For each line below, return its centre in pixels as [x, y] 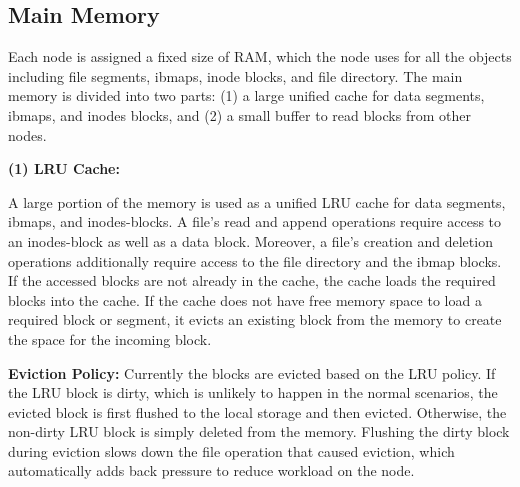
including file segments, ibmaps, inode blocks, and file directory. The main [235, 75]
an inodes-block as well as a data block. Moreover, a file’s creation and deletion [250, 240]
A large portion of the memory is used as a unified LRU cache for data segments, [257, 201]
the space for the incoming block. [110, 338]
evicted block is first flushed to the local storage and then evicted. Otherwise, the [257, 411]
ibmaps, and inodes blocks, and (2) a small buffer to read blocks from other [239, 114]
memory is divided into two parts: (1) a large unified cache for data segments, [246, 95]
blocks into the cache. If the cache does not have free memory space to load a [245, 299]
